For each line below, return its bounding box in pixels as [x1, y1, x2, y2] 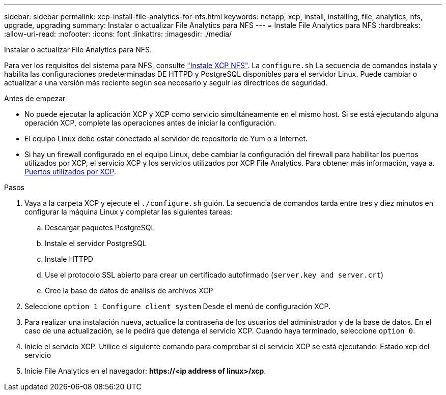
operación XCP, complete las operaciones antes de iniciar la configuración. [24, 118, 276, 127]
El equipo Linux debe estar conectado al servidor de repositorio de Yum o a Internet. [24, 134, 308, 143]
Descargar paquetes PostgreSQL [45, 223, 155, 232]
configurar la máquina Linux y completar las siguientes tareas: [24, 207, 233, 216]
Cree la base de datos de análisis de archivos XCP [45, 286, 213, 295]
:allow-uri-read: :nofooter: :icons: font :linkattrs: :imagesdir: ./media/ [4, 29, 232, 38]
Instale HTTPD [45, 255, 93, 263]
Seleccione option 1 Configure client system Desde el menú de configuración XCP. [24, 302, 330, 311]
